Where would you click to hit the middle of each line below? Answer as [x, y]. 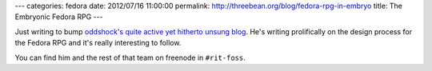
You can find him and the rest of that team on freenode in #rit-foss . [130, 57]
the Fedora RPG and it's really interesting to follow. [98, 43]
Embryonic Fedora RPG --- [59, 17]
